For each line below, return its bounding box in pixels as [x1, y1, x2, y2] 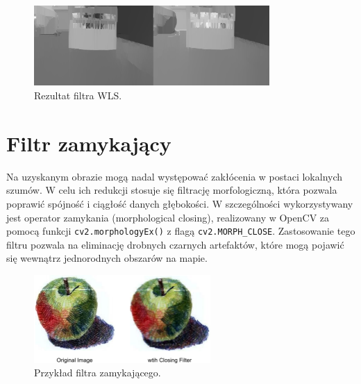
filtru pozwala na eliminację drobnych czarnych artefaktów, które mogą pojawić [6, 237, 344, 251]
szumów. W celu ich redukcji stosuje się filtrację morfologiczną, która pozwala [6, 183, 337, 197]
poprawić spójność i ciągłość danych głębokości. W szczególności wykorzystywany [6, 196, 353, 210]
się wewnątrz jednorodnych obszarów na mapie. [6, 251, 208, 265]
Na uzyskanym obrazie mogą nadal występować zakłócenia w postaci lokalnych [6, 169, 343, 183]
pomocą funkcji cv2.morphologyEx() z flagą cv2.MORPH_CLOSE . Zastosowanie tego [6, 224, 355, 238]
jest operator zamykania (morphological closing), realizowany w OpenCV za [6, 210, 330, 224]
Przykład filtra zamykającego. [34, 365, 161, 380]
